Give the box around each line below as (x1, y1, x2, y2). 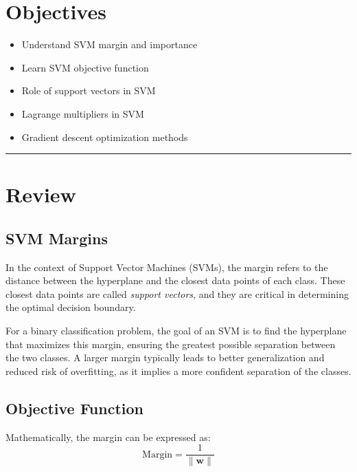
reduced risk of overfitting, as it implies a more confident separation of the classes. (5, 363, 352, 378)
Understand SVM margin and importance (21, 37, 198, 52)
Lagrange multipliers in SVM (21, 106, 144, 120)
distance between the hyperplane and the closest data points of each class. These (5, 273, 345, 288)
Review (5, 180, 76, 208)
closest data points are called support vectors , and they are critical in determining (5, 286, 349, 301)
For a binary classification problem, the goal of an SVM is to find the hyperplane (5, 323, 347, 338)
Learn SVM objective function (21, 60, 149, 74)
